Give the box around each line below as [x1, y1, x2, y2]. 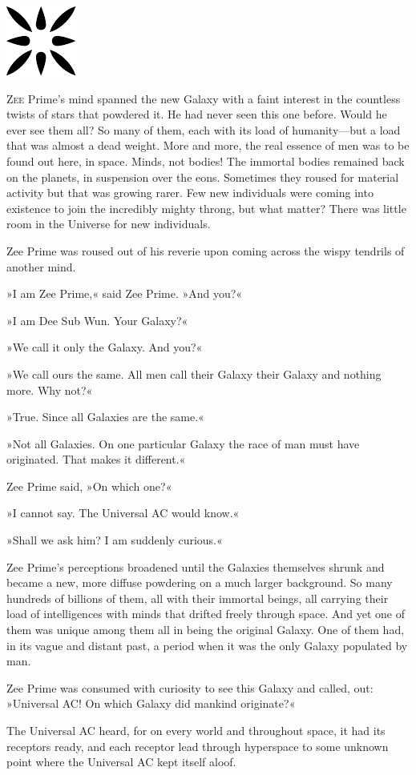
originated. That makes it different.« [6, 451, 186, 468]
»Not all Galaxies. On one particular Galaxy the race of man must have [6, 435, 360, 452]
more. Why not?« [6, 381, 93, 398]
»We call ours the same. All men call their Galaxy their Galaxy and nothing [6, 365, 382, 382]
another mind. [6, 258, 76, 275]
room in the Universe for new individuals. [6, 215, 211, 232]
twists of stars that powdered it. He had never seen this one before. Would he [6, 106, 387, 122]
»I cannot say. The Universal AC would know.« [6, 504, 240, 521]
